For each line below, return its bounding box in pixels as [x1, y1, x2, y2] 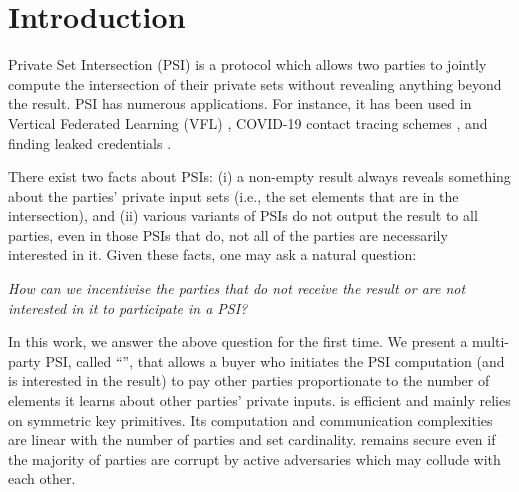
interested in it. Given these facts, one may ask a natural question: [8, 244, 417, 265]
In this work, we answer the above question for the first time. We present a [8, 331, 468, 352]
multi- [472, 331, 510, 352]
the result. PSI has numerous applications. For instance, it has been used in [8, 93, 472, 114]
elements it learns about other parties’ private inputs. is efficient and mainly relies [8, 390, 511, 411]
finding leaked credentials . [8, 132, 172, 153]
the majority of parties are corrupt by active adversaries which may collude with [8, 448, 501, 469]
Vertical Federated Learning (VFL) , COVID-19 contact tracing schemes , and [8, 112, 488, 133]
